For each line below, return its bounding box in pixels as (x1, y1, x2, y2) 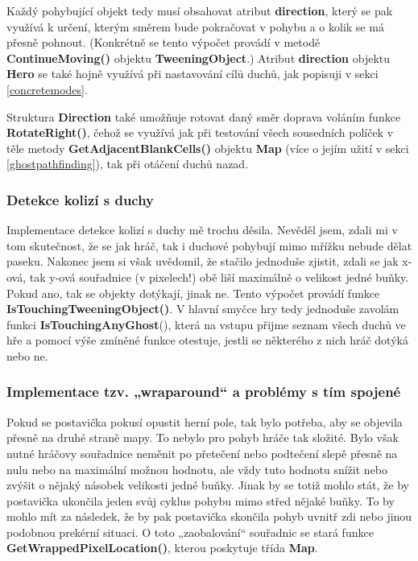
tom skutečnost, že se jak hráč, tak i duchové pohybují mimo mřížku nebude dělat (6, 237, 412, 254)
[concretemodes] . (6, 80, 88, 97)
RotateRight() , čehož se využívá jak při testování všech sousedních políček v (6, 124, 394, 141)
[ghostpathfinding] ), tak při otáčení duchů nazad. (6, 155, 249, 172)
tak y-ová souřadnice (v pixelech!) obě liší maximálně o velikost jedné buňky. (29, 268, 409, 285)
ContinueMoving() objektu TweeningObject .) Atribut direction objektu (6, 49, 391, 66)
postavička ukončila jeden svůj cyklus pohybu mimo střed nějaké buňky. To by (6, 492, 395, 509)
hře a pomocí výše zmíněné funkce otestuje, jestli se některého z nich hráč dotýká (6, 332, 408, 349)
